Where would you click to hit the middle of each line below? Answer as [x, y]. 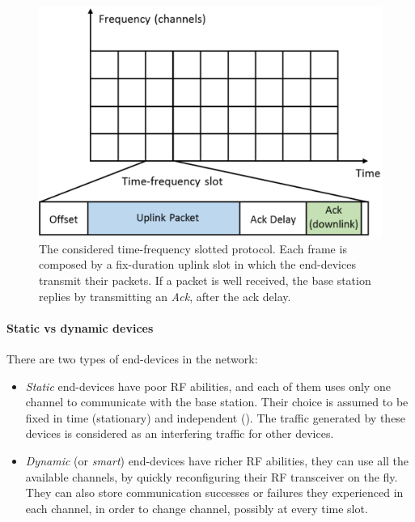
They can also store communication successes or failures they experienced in [214, 492]
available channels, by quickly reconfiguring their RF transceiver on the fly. [212, 476]
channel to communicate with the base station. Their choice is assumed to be [217, 402]
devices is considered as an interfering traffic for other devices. [180, 433]
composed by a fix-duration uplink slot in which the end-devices [197, 264]
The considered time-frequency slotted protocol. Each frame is [193, 248]
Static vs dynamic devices [80, 327]
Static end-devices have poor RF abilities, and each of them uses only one [208, 386]
